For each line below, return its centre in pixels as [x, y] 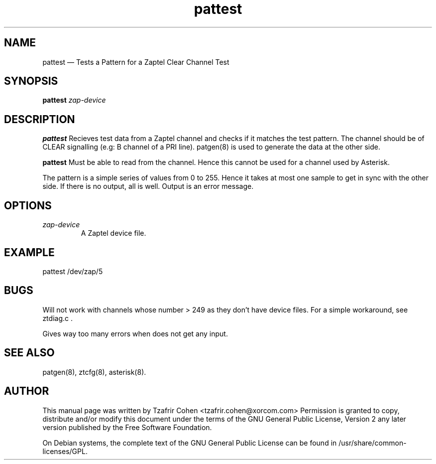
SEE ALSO [29, 353]
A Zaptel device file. [113, 233]
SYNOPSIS [31, 81]
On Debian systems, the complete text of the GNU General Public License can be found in [190, 443]
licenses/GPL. [65, 451]
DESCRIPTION [40, 119]
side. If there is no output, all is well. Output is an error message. [148, 186]
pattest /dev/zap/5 [73, 271]
